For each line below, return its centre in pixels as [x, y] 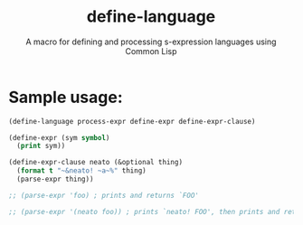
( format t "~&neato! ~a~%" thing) [81, 171]
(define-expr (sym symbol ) [59, 137]
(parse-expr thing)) [55, 179]
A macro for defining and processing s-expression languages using [151, 42]
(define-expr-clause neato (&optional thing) [95, 163]
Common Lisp [151, 51]
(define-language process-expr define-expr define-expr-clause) [132, 121]
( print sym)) [41, 146]
